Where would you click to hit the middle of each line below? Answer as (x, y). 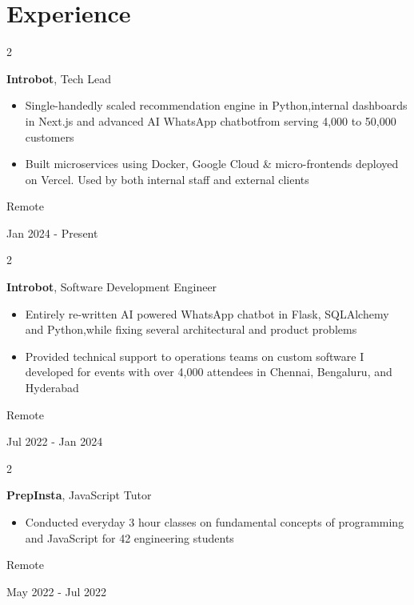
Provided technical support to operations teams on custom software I (195, 356)
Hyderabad (52, 388)
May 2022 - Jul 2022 (57, 591)
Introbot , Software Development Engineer (112, 287)
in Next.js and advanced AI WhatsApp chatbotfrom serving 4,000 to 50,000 (211, 120)
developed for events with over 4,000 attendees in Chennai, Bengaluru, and (209, 372)
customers (50, 136)
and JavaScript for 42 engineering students (129, 537)
